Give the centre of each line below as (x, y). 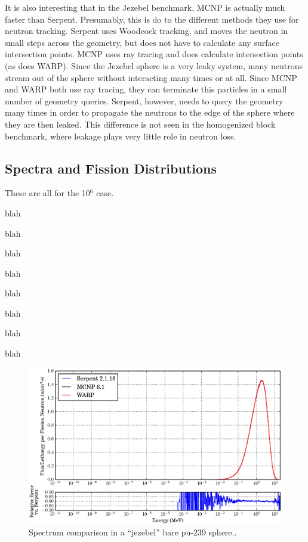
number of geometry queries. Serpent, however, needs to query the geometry (144, 100)
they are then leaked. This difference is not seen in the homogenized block (140, 124)
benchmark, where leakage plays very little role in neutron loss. (121, 136)
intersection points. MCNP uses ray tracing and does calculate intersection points (154, 54)
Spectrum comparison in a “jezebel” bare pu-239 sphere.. (133, 532)
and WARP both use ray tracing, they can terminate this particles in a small (146, 89)
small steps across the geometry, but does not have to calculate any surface (142, 42)
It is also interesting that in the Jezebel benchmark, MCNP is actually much (145, 7)
